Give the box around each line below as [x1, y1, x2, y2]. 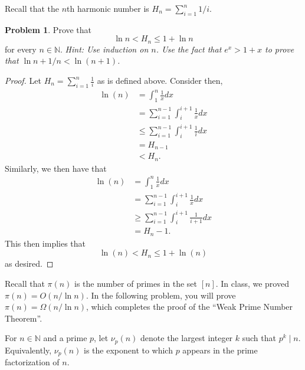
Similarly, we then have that [5, 162, 107, 174]
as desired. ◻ [5, 257, 54, 270]
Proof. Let [5, 74, 41, 87]
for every [5, 42, 37, 55]
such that [242, 332, 276, 344]
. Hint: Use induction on [60, 42, 149, 55]
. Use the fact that [156, 42, 222, 55]
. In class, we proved [215, 277, 289, 290]
